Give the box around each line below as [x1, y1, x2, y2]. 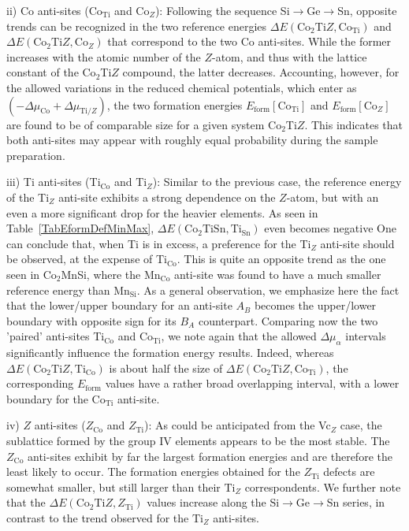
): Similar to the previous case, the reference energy [152, 173, 402, 190]
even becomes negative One [264, 220, 396, 236]
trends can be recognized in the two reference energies [6, 17, 267, 34]
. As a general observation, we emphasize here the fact [136, 281, 400, 298]
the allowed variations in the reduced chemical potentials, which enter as [6, 79, 357, 95]
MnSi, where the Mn [61, 265, 161, 282]
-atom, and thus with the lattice [212, 48, 367, 65]
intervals [345, 328, 386, 344]
